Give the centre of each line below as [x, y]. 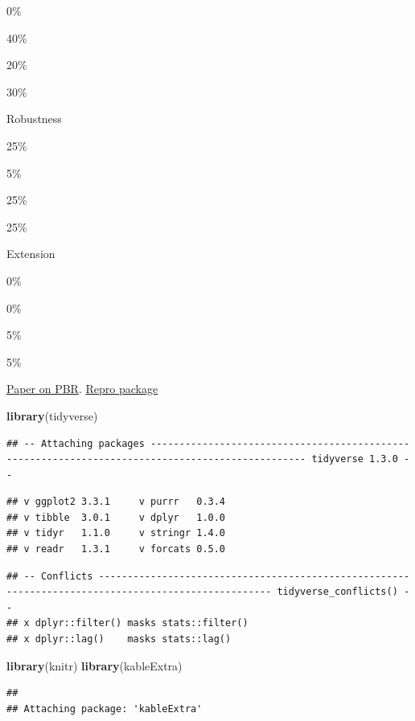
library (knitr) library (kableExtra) [95, 665]
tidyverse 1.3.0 [355, 459]
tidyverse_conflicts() [337, 592]
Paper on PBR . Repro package [82, 389]
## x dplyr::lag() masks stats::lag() [119, 639]
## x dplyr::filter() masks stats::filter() [127, 623]
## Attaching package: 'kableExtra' [105, 709]
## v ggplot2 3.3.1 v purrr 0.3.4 [116, 502]
